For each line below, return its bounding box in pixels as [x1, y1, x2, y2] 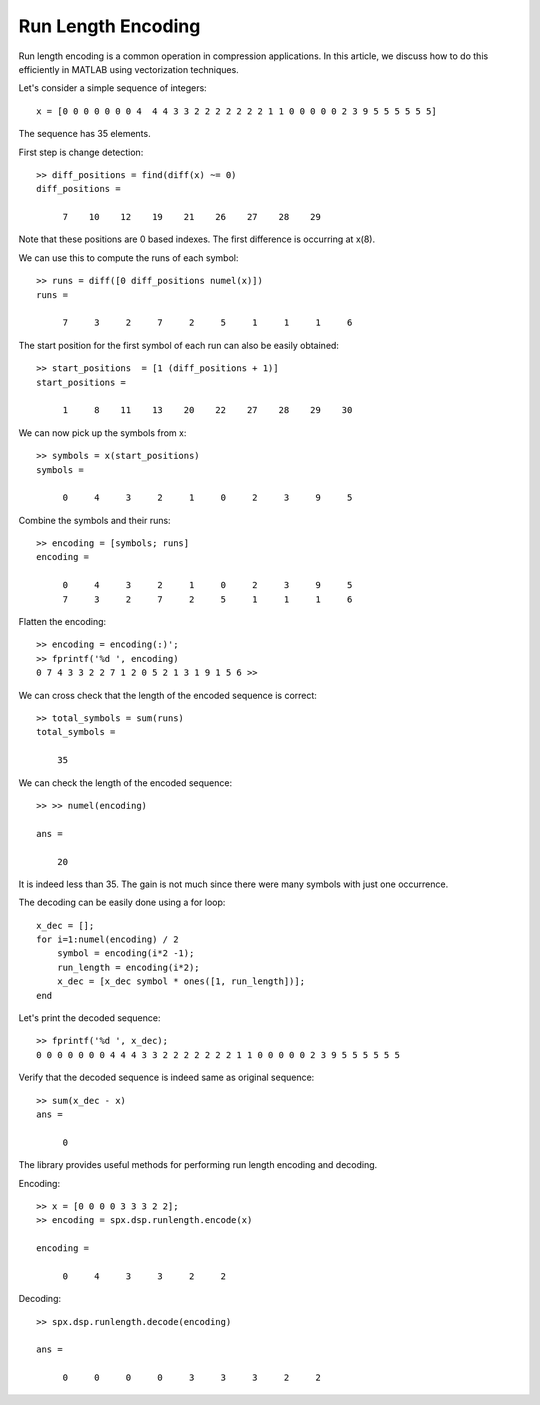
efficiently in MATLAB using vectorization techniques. [18, 63, 239, 75]
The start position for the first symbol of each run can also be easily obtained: [18, 339, 340, 351]
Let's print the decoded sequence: [18, 1012, 161, 1024]
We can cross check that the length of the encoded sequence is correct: [18, 689, 317, 701]
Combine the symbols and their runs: [18, 514, 171, 526]
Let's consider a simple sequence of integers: [18, 82, 207, 94]
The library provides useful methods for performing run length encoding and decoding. [18, 1159, 378, 1171]
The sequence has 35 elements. [18, 128, 151, 140]
